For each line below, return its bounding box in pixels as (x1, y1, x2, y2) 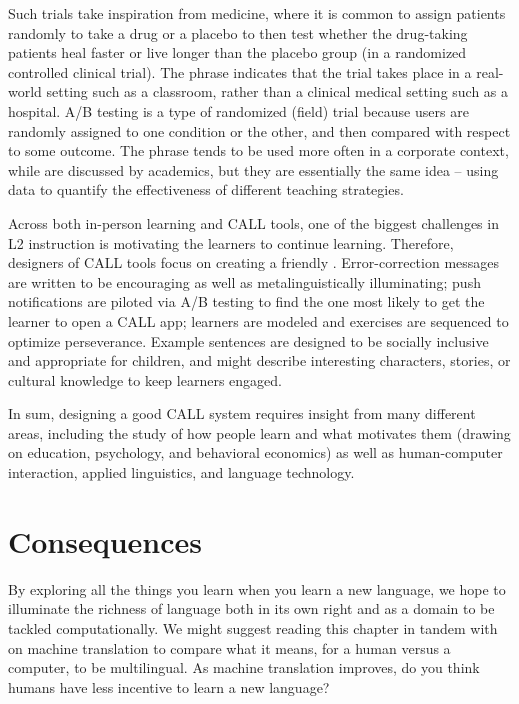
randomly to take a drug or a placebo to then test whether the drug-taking (8, 22, 468, 43)
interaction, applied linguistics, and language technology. (8, 462, 355, 483)
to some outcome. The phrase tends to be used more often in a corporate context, (8, 140, 509, 161)
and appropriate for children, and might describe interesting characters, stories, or (8, 350, 511, 371)
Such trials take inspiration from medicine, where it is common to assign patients (8, 3, 506, 23)
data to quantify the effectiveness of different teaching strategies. (8, 179, 404, 200)
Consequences (8, 520, 203, 561)
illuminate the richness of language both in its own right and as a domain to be (8, 598, 495, 619)
